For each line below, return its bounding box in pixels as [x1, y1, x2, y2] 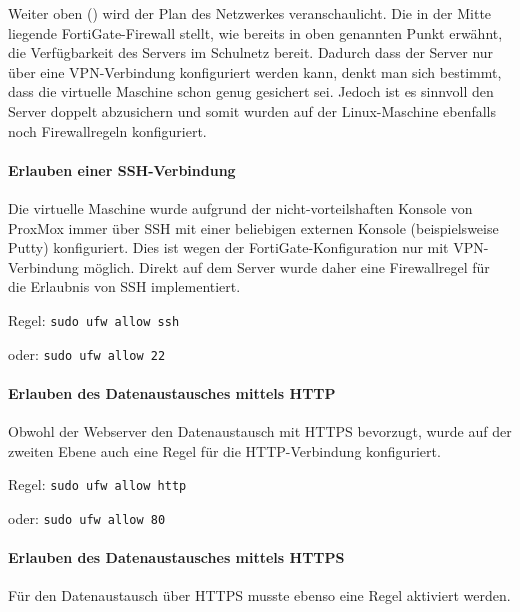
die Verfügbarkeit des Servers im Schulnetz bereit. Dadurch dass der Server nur [8, 42, 494, 63]
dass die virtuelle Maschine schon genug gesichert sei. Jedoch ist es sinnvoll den [8, 81, 494, 102]
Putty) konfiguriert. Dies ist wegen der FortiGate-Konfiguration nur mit [8, 237, 449, 258]
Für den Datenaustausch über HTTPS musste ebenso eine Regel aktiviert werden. [8, 585, 511, 606]
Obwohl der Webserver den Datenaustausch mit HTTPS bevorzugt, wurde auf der [8, 421, 512, 442]
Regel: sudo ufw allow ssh [8, 309, 180, 330]
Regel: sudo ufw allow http [8, 474, 187, 495]
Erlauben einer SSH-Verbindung [8, 159, 236, 180]
